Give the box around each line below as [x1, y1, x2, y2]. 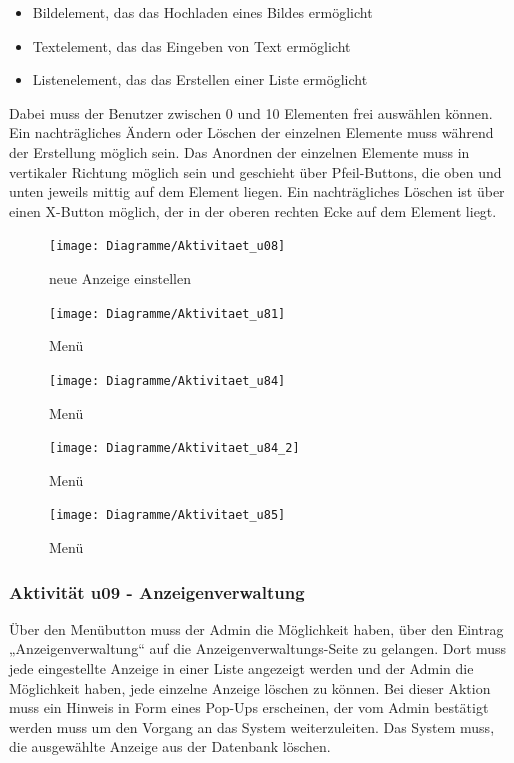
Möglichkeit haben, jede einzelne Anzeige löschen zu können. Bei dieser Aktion [9, 677, 491, 698]
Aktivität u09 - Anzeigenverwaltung [9, 579, 305, 604]
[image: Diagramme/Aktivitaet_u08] [49, 239, 286, 254]
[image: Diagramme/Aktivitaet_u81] [49, 306, 286, 321]
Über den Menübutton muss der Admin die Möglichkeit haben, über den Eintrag [9, 618, 504, 639]
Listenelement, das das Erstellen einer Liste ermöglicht [32, 69, 368, 90]
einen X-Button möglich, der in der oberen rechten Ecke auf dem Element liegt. [9, 200, 497, 221]
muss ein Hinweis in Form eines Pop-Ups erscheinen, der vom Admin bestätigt [9, 697, 489, 718]
